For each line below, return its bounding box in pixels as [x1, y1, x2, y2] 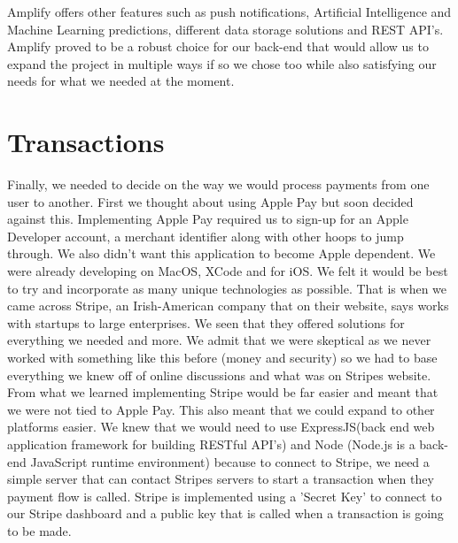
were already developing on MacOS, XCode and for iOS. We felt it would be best [7, 262, 448, 280]
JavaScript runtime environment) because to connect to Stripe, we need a [30, 452, 430, 470]
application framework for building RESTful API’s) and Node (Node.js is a [7, 435, 415, 453]
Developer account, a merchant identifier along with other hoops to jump [7, 226, 404, 245]
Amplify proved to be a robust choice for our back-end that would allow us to [7, 37, 429, 56]
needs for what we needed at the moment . [7, 72, 235, 90]
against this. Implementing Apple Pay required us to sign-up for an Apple [7, 210, 408, 228]
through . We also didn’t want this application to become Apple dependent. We [7, 244, 436, 263]
